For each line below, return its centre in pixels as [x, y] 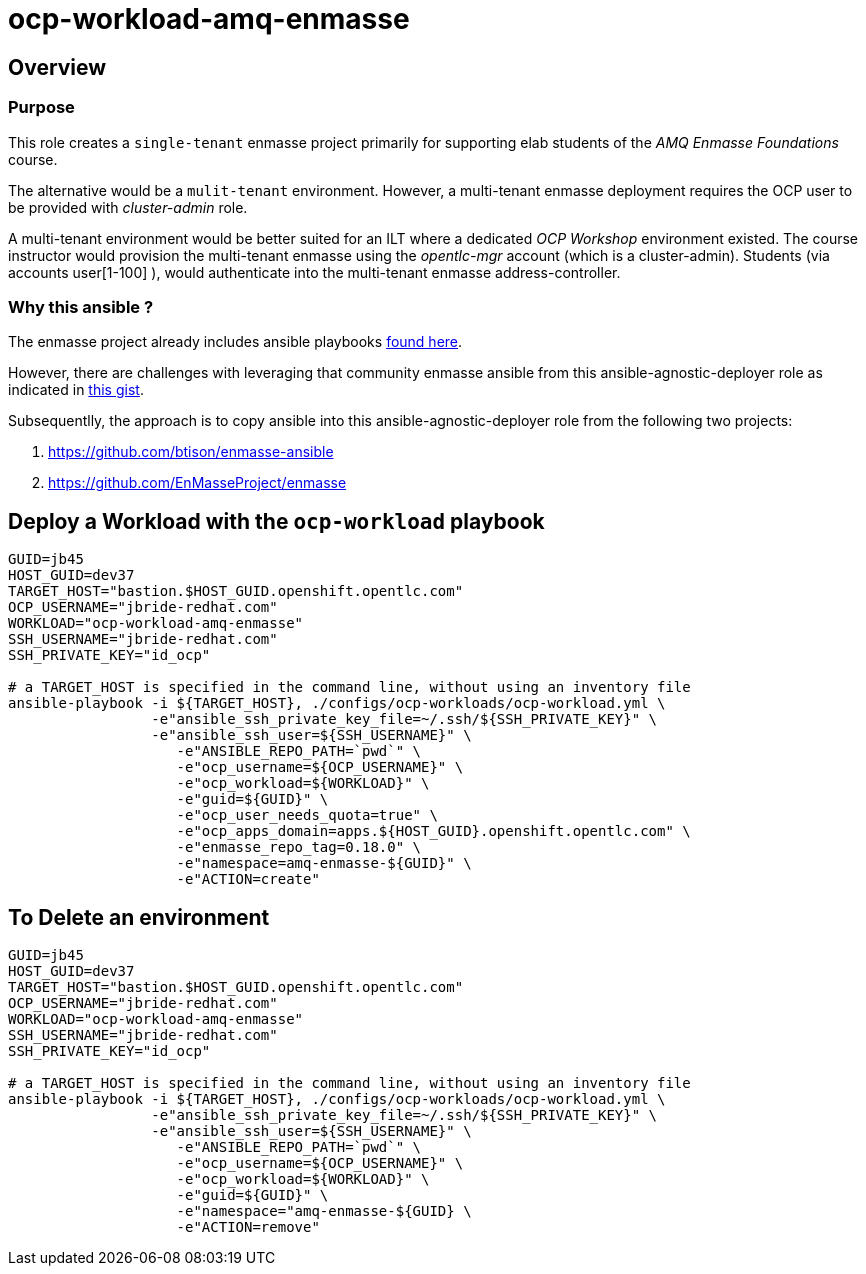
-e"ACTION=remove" [248, 1226]
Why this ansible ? [81, 306]
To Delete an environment [139, 917]
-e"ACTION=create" [248, 879]
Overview [57, 67]
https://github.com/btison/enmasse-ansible [191, 452]
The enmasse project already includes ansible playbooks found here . [235, 342]
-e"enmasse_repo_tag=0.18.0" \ [299, 847]
